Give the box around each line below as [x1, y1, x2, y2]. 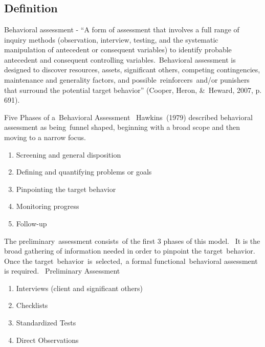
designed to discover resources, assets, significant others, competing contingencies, [4, 64, 260, 75]
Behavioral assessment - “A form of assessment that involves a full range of [4, 24, 239, 34]
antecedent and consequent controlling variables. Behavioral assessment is [4, 54, 236, 65]
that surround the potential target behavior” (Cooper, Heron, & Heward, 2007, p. [4, 84, 262, 95]
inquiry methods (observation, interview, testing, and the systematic [4, 34, 218, 45]
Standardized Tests [16, 317, 76, 328]
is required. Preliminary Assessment [4, 265, 120, 276]
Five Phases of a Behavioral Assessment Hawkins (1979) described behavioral [4, 111, 253, 122]
